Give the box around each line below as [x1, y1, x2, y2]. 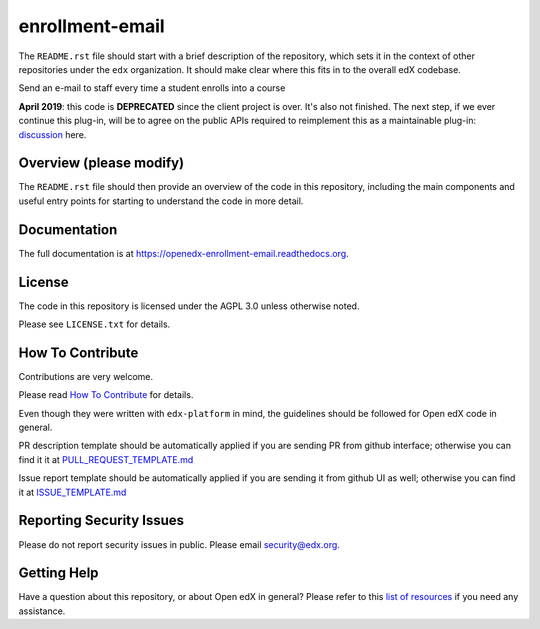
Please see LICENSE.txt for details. [18, 318, 171, 330]
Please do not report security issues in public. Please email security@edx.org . [18, 538, 340, 550]
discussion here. [18, 128, 87, 140]
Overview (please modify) [18, 155, 185, 172]
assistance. [18, 605, 66, 617]
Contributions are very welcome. [18, 370, 154, 382]
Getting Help [18, 565, 99, 582]
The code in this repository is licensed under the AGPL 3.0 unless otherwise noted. [18, 300, 360, 312]
